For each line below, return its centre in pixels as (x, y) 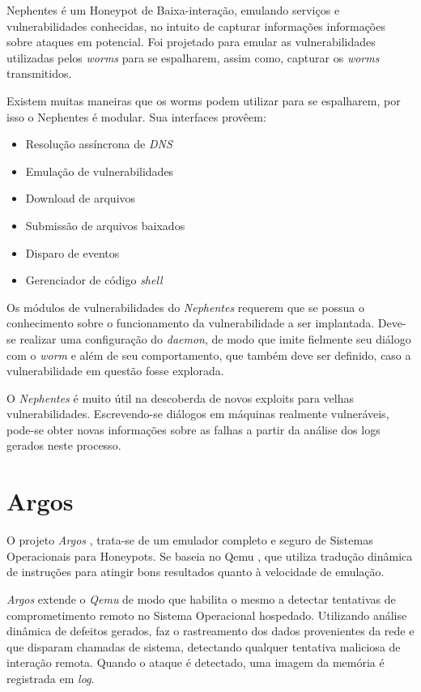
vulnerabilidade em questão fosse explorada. (115, 371)
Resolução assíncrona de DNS (99, 144)
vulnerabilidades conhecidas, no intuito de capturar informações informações (196, 26)
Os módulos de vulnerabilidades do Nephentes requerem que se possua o (186, 307)
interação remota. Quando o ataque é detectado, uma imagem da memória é (196, 662)
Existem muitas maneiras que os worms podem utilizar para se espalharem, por (204, 100)
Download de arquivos (81, 198)
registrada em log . (51, 678)
